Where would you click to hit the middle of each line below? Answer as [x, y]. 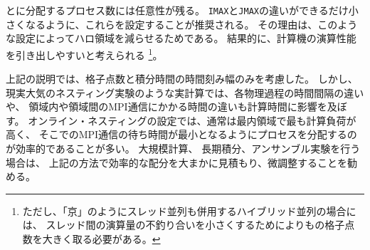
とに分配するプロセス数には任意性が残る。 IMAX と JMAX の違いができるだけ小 [182, 10]
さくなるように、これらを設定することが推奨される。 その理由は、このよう [182, 24]
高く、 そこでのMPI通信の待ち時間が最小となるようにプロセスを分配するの [181, 134]
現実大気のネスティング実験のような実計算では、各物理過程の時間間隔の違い [185, 92]
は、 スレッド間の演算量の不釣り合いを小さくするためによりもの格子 [184, 225]
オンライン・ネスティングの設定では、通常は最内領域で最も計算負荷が [192, 120]
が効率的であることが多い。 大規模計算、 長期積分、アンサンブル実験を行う [183, 149]
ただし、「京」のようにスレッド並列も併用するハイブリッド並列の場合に [189, 210]
